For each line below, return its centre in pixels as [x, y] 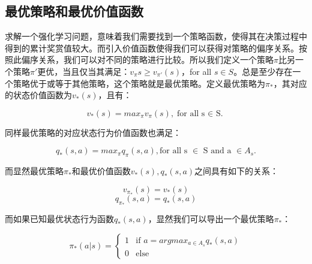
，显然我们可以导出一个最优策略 [211, 219]
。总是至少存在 [263, 71]
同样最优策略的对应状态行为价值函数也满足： [93, 132]
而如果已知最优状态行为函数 [59, 219]
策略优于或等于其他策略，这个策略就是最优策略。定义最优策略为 [139, 83]
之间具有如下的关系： [237, 171]
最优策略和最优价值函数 [74, 11]
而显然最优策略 [34, 171]
